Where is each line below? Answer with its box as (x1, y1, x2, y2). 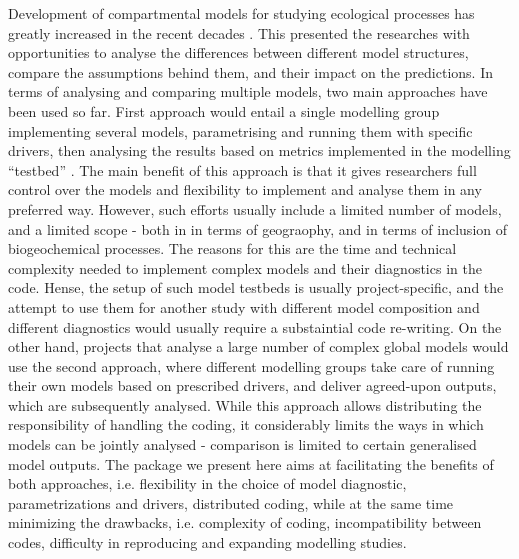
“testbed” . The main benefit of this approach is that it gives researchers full (8, 159, 477, 180)
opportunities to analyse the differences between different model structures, (8, 42, 469, 63)
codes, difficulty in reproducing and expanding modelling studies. (8, 532, 407, 553)
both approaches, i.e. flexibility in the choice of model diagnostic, (8, 473, 407, 494)
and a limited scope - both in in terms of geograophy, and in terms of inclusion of (8, 218, 507, 239)
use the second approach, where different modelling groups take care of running (8, 355, 495, 376)
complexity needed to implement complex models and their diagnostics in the (8, 257, 482, 278)
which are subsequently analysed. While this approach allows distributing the (8, 394, 482, 415)
